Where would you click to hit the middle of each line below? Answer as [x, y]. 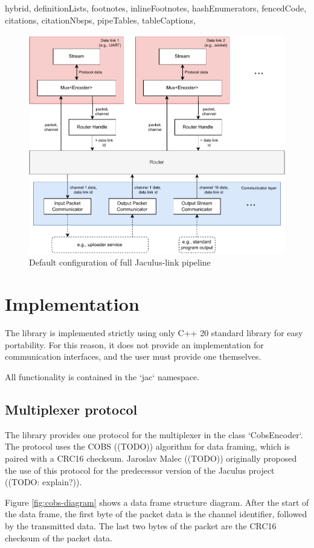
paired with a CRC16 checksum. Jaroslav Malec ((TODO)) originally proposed [151, 458]
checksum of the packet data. [59, 537]
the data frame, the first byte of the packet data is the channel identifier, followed [156, 514]
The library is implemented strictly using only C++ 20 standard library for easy [154, 333]
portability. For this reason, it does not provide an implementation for [134, 344]
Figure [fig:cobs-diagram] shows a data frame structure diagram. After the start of [157, 502]
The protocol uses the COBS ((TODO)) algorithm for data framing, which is [148, 446]
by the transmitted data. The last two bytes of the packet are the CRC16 [141, 525]
